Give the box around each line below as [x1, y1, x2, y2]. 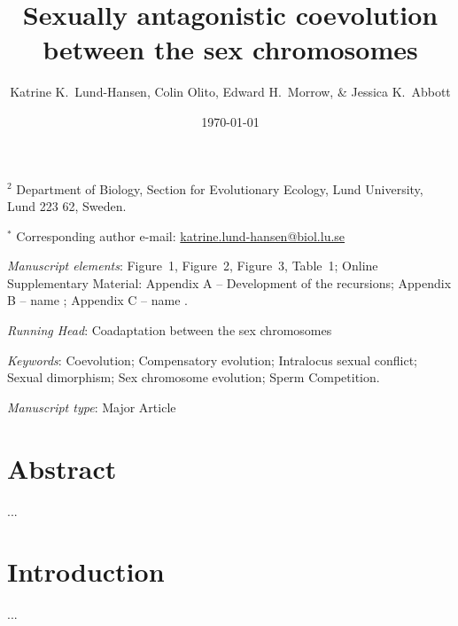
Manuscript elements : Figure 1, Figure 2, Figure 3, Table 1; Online [7, 256, 378, 275]
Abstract [7, 450, 117, 486]
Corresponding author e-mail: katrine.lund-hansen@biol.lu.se [16, 226, 345, 245]
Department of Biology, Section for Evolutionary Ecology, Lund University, [16, 179, 423, 198]
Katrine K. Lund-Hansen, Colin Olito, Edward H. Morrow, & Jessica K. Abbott [10, 82, 451, 101]
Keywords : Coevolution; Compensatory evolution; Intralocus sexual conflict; [7, 350, 418, 369]
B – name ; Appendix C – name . [7, 291, 188, 309]
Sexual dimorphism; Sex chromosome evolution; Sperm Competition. [7, 368, 380, 387]
